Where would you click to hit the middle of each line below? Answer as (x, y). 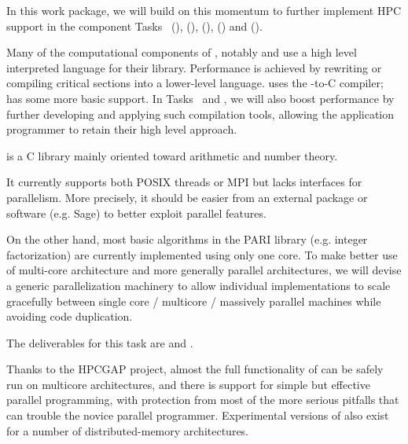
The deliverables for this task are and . (100, 342)
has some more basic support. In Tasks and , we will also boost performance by (200, 98)
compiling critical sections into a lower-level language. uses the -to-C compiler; (195, 83)
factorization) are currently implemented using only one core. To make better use (202, 254)
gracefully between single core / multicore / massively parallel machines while (194, 301)
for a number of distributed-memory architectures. (128, 430)
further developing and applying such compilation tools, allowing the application (200, 114)
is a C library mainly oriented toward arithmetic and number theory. (172, 155)
